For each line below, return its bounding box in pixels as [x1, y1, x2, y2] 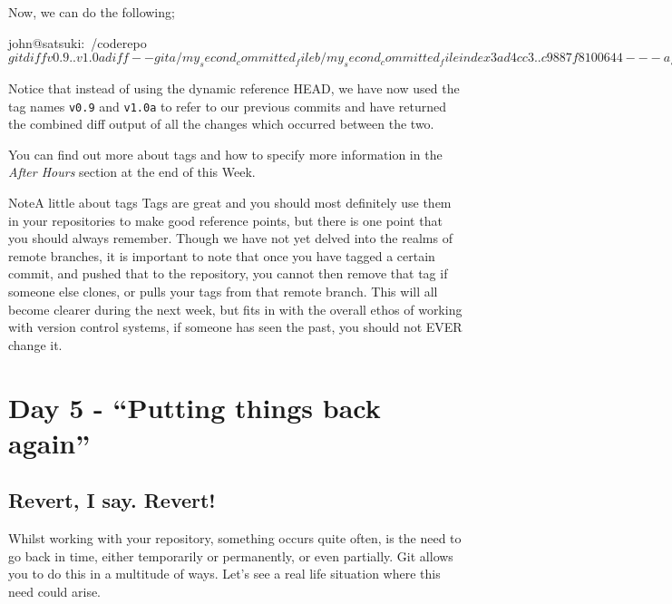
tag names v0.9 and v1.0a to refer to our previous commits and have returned [8, 96, 446, 115]
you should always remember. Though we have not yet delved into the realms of [8, 229, 453, 248]
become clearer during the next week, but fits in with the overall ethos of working [8, 299, 463, 318]
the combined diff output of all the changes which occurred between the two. [8, 114, 434, 133]
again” [8, 424, 91, 461]
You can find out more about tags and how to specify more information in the [8, 144, 443, 163]
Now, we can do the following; [8, 3, 175, 21]
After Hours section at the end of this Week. [8, 162, 256, 181]
